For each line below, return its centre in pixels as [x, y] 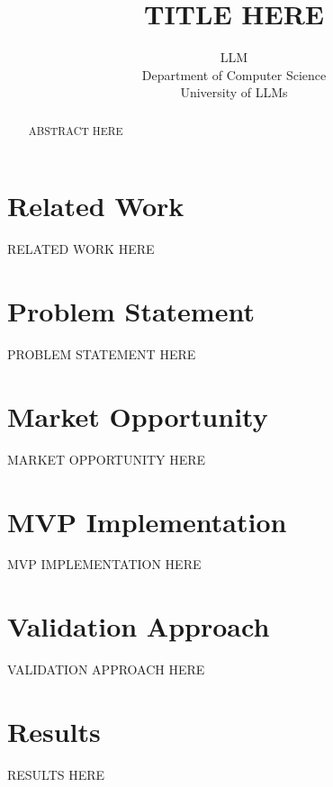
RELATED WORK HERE [81, 249]
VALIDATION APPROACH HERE [106, 669]
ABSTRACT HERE [76, 130]
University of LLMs [234, 92]
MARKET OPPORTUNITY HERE [107, 459]
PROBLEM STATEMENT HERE [102, 354]
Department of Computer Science [234, 74]
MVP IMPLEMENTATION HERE [104, 564]
